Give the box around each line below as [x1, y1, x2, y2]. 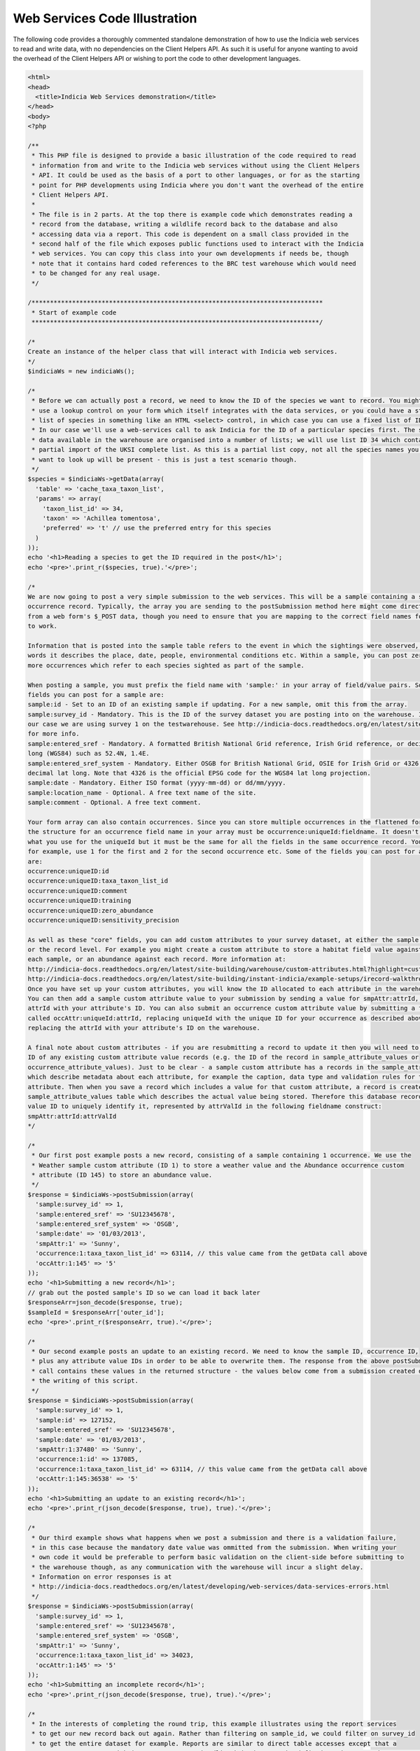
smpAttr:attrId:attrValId [27, 1112, 117, 1120]
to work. [27, 622, 58, 630]
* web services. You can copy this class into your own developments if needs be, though [31, 249, 349, 258]
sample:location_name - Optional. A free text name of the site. [27, 789, 257, 796]
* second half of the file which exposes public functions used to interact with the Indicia [31, 240, 364, 248]
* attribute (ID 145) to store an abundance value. [31, 1171, 213, 1179]
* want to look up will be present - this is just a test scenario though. [31, 455, 297, 464]
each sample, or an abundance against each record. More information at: [27, 955, 286, 963]
